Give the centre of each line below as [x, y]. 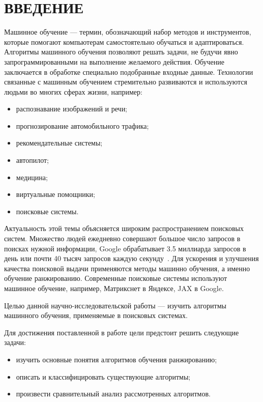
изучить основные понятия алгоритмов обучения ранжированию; [116, 359]
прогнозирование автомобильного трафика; [82, 125]
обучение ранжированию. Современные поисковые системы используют [116, 278]
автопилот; [33, 160]
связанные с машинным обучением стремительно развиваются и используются [126, 82]
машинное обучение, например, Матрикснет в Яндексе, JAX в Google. [114, 288]
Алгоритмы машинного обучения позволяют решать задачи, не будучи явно [121, 52]
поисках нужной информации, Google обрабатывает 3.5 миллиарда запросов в [125, 248]
